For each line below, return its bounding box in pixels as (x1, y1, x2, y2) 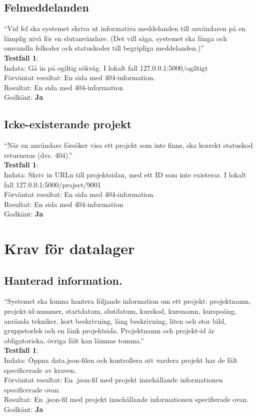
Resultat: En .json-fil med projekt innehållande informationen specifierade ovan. (4, 394, 249, 404)
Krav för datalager (4, 238, 135, 259)
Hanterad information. (4, 272, 122, 288)
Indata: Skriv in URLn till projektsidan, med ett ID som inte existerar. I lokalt (4, 169, 246, 179)
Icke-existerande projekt (4, 116, 132, 132)
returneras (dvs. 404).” (4, 149, 72, 160)
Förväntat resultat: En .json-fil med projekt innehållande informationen (4, 374, 223, 385)
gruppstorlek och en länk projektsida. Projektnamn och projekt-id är (4, 325, 215, 336)
